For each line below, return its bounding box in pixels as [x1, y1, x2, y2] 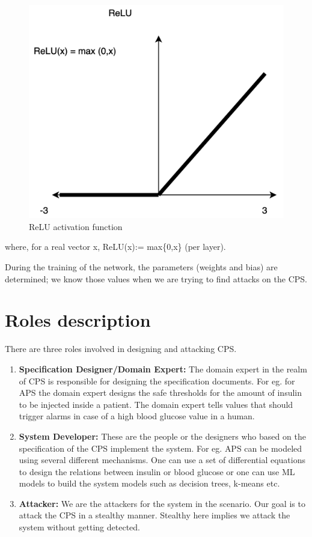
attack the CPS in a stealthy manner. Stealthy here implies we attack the [19, 509, 290, 521]
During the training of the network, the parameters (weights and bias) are [5, 261, 278, 273]
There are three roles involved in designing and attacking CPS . [5, 342, 237, 355]
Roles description [5, 308, 151, 332]
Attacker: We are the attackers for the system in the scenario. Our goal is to [19, 497, 305, 509]
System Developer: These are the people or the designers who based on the [19, 429, 306, 442]
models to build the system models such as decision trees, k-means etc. [19, 477, 280, 490]
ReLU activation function [29, 220, 123, 232]
